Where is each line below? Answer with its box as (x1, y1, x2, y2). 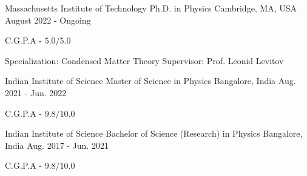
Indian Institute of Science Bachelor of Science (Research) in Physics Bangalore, (5, 127, 303, 140)
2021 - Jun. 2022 (5, 86, 67, 99)
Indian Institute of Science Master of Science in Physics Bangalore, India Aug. (5, 74, 296, 87)
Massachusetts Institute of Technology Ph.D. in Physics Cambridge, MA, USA (5, 2, 297, 14)
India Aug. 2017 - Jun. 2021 (5, 139, 109, 151)
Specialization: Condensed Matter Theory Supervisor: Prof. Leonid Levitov (5, 54, 284, 67)
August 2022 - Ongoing (5, 13, 91, 26)
